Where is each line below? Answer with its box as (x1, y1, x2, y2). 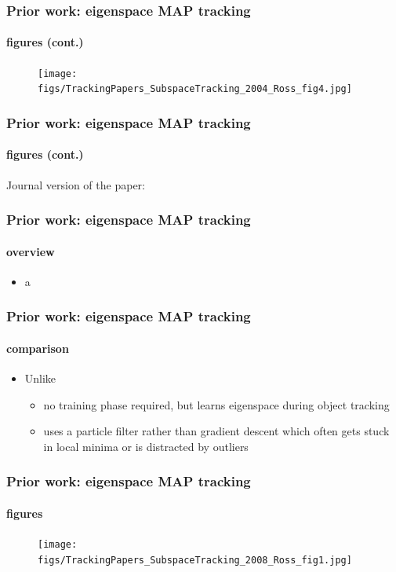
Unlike (24, 370, 56, 387)
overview (6, 243, 55, 259)
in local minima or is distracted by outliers (43, 438, 249, 454)
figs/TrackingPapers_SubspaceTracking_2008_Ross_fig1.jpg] (38, 554, 352, 566)
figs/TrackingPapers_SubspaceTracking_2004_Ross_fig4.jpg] (38, 83, 352, 95)
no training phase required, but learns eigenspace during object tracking (43, 396, 390, 412)
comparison (6, 339, 69, 356)
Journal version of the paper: (6, 176, 145, 192)
